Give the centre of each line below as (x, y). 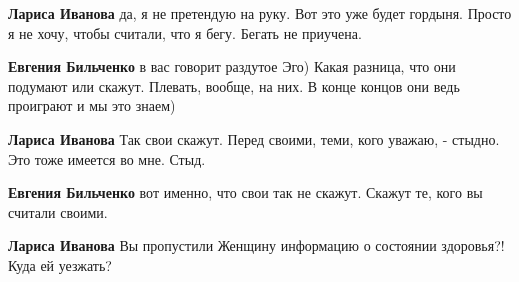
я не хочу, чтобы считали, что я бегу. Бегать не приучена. (185, 32)
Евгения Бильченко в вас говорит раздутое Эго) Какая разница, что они (232, 66)
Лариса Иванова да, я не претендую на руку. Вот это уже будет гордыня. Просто (260, 13)
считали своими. (58, 211)
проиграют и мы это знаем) (92, 105)
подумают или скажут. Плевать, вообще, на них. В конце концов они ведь (234, 85)
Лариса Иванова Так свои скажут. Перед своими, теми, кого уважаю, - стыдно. (254, 138)
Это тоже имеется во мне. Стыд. (107, 158)
